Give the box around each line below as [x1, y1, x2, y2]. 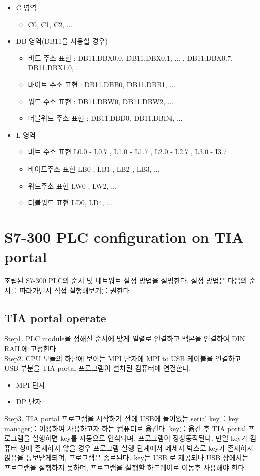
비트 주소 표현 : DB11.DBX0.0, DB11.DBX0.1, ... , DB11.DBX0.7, [28, 52, 233, 63]
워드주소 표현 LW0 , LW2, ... [28, 180, 117, 191]
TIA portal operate [4, 309, 106, 325]
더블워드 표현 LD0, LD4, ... [28, 197, 112, 208]
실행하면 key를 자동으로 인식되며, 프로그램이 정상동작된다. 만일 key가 [32, 433, 248, 443]
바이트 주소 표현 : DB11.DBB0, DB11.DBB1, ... [28, 79, 176, 89]
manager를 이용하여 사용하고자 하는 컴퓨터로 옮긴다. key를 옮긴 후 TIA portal [4, 423, 246, 433]
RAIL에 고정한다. [4, 343, 58, 354]
